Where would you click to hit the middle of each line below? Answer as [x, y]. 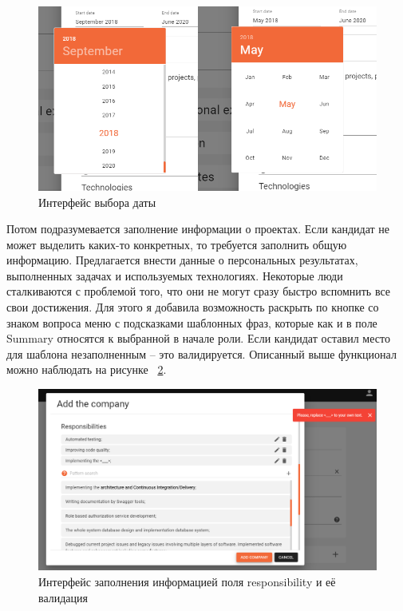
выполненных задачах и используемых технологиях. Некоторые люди [175, 275]
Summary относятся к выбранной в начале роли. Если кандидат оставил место [198, 338]
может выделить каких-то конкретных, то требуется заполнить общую [177, 244]
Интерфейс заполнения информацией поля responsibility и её [187, 581]
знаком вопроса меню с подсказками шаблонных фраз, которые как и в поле [192, 322]
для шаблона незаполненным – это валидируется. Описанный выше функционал [201, 353]
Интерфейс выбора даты [97, 202]
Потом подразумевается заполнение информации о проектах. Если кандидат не [198, 229]
